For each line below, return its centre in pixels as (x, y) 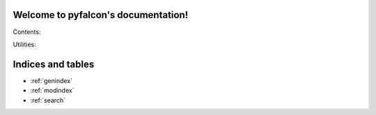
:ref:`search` (48, 100)
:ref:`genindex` (52, 80)
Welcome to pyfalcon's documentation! (101, 15)
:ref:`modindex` (52, 91)
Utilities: (24, 44)
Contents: (27, 32)
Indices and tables (54, 64)
